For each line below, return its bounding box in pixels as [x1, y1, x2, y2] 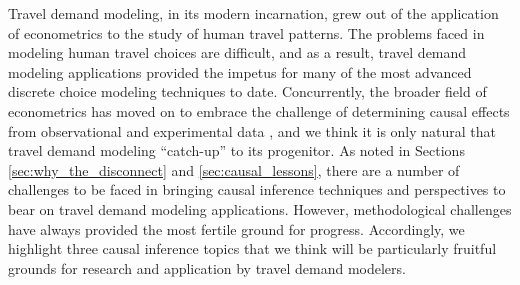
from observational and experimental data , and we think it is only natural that [8, 120, 497, 141]
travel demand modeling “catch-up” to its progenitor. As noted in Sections [8, 140, 465, 161]
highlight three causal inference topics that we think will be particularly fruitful [8, 238, 497, 259]
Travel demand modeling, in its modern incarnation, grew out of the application [8, 3, 499, 23]
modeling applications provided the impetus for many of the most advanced [8, 61, 472, 82]
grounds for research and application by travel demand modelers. [8, 257, 406, 278]
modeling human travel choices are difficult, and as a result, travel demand [8, 42, 467, 63]
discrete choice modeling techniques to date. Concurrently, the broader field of [8, 81, 487, 102]
